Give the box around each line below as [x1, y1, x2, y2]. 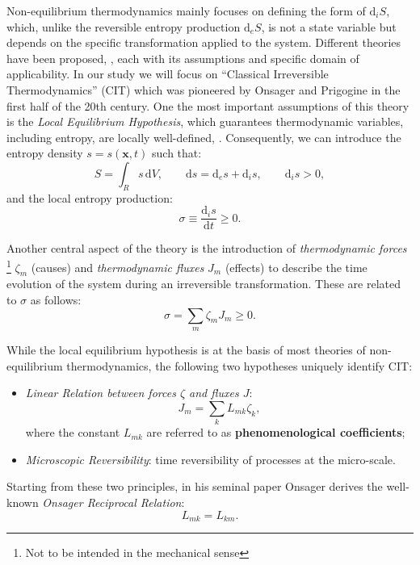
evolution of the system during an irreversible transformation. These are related [6, 275, 401, 292]
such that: [152, 144, 202, 161]
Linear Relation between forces [25, 384, 176, 401]
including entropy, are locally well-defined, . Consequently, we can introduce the [6, 128, 401, 145]
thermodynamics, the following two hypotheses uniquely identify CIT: [66, 357, 413, 374]
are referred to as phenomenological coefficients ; [146, 424, 405, 441]
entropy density [6, 144, 83, 161]
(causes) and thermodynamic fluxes [31, 258, 204, 275]
